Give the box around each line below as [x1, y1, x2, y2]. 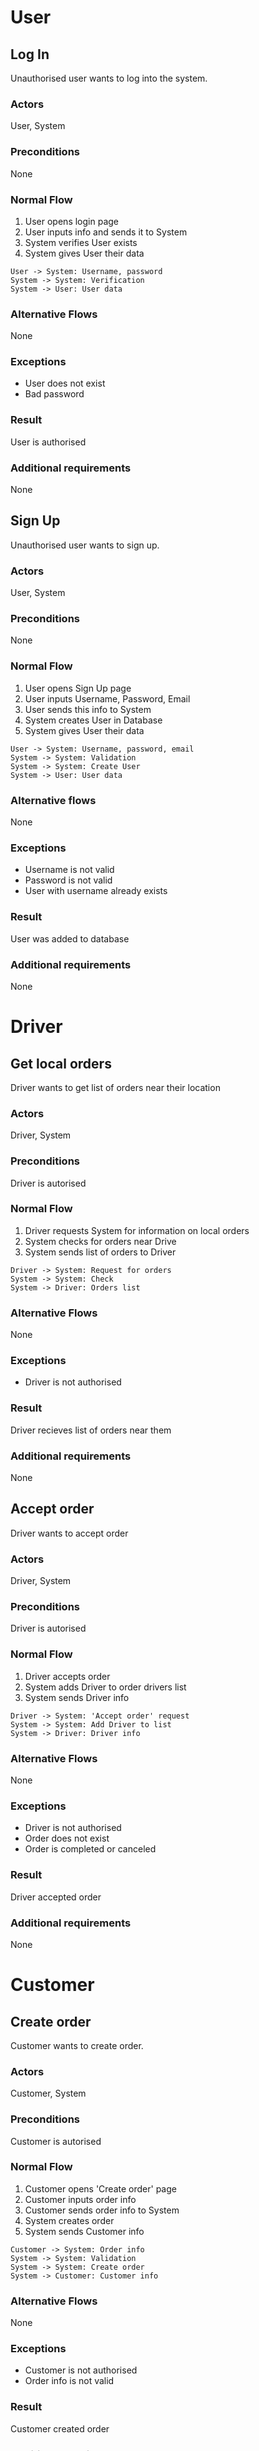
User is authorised [10, 436, 87, 448]
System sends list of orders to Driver [24, 1246, 177, 1258]
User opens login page [24, 215, 119, 227]
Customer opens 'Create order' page [24, 2182, 177, 2195]
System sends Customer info [24, 2225, 145, 2237]
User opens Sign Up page [24, 682, 132, 694]
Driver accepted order [10, 1891, 102, 1903]
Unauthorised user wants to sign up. [10, 539, 160, 551]
